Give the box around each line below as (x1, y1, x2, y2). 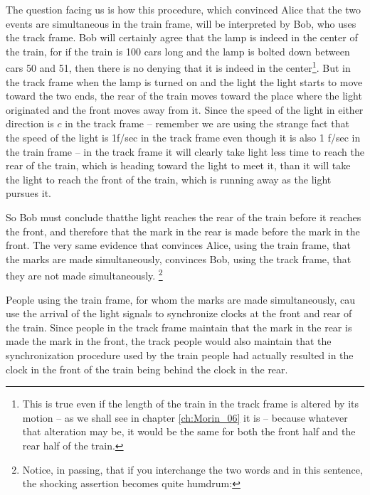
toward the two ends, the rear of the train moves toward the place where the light (6, 88, 362, 103)
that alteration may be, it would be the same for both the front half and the (22, 424, 356, 439)
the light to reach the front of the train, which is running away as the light (6, 171, 332, 186)
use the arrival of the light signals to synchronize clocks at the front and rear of (6, 306, 352, 321)
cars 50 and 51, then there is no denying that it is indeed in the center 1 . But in (6, 58, 351, 75)
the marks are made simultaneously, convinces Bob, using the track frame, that (6, 251, 351, 266)
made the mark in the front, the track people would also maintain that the (6, 334, 332, 348)
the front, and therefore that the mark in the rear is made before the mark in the (6, 223, 360, 238)
